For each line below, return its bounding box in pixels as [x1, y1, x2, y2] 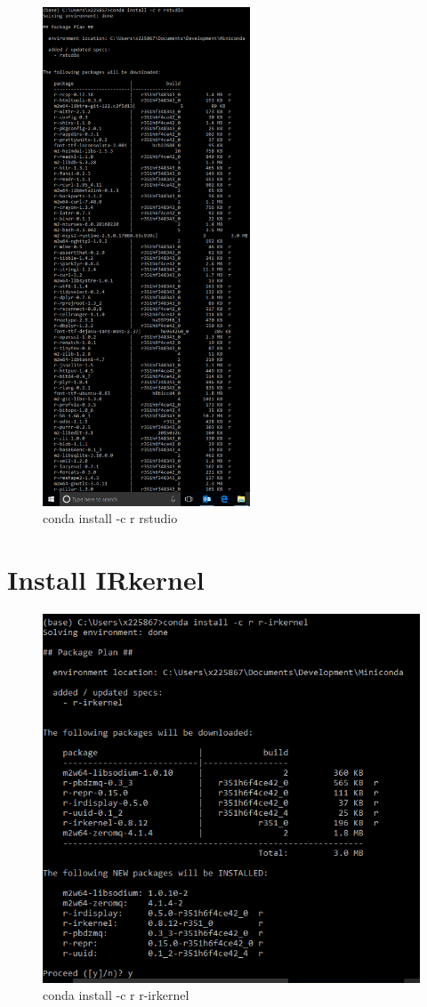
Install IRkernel [7, 560, 205, 597]
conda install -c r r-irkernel [43, 986, 189, 1004]
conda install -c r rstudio [43, 509, 178, 528]
